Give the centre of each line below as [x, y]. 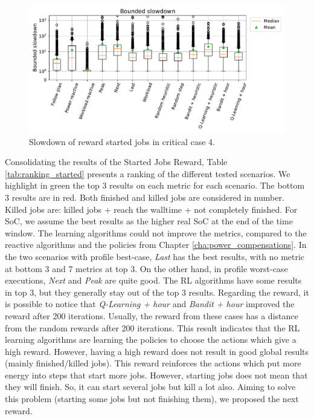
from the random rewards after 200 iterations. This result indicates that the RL [152, 327]
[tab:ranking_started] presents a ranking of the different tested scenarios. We [148, 173]
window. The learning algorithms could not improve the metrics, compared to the [156, 232]
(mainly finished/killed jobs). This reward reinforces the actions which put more [153, 363]
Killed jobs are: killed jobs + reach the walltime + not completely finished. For [151, 209]
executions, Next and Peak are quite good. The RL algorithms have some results [153, 280]
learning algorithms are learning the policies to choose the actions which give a [151, 339]
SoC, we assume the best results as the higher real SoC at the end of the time [149, 221]
